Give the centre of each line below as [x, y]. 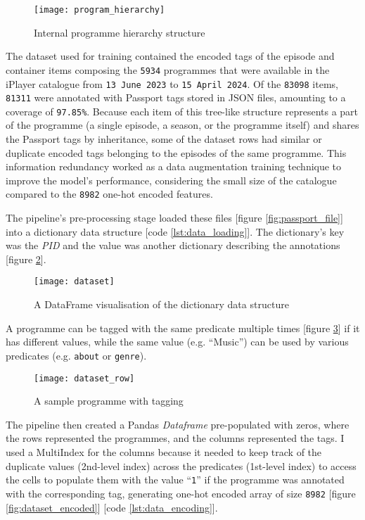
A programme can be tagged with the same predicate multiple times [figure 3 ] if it [183, 328]
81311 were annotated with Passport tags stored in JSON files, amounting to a [176, 97]
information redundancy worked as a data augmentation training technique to [174, 166]
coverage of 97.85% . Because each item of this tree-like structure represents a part [182, 111]
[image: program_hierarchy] [100, 10]
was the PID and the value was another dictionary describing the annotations [173, 245]
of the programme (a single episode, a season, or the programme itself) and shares [182, 125]
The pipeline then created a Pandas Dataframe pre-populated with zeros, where [178, 424]
